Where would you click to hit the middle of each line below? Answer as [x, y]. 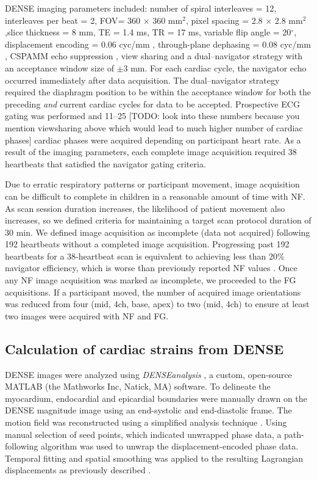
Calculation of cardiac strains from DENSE [144, 348]
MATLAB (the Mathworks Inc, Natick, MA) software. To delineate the [138, 386]
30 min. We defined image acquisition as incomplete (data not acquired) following [158, 232]
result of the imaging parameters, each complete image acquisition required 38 [151, 152]
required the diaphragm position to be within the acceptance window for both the [158, 92]
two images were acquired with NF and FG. [87, 315]
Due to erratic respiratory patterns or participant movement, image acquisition [152, 184]
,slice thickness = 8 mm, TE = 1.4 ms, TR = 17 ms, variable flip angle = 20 [148, 32]
